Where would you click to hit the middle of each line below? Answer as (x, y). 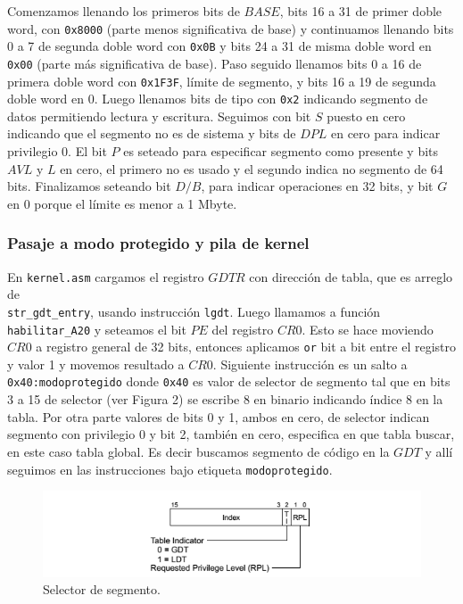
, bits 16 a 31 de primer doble (361, 11)
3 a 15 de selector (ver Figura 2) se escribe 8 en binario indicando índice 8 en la (225, 399)
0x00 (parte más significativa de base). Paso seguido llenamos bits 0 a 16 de (215, 63)
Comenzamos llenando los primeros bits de (124, 11)
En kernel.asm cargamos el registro (106, 276)
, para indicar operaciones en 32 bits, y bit (317, 186)
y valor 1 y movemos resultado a (96, 364)
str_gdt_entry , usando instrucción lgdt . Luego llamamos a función (194, 311)
